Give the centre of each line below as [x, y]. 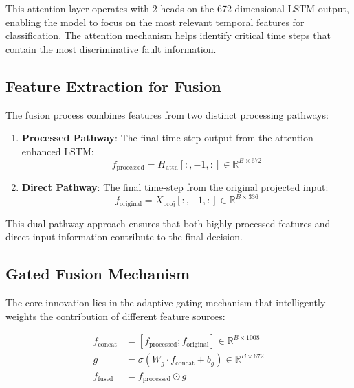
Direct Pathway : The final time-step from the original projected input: [175, 187]
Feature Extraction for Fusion [113, 85]
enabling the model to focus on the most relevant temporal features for [155, 22]
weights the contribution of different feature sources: [115, 316]
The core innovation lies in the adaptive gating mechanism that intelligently [166, 303]
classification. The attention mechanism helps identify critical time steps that [168, 35]
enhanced [41, 151]
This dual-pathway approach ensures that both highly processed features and [168, 223]
